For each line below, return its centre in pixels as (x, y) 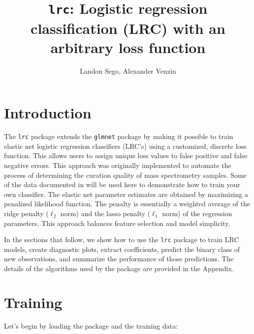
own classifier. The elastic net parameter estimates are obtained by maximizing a (126, 194)
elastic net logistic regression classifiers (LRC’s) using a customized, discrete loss (125, 146)
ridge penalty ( (26, 213)
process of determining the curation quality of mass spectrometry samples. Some (126, 175)
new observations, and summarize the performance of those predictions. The (119, 259)
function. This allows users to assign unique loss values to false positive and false (126, 155)
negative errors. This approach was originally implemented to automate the (118, 165)
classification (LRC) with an (128, 28)
